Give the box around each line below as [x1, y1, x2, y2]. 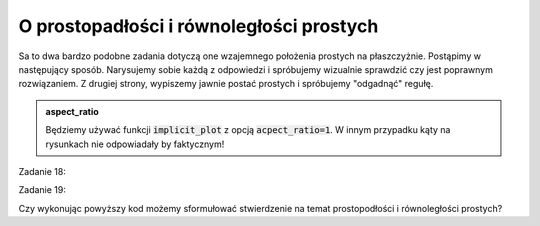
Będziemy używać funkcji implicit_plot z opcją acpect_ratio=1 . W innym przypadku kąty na [45, 124, 451, 136]
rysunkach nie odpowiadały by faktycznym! [45, 138, 225, 150]
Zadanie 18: [18, 165, 67, 177]
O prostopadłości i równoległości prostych [18, 15, 379, 37]
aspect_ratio [45, 105, 99, 117]
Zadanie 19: [18, 184, 67, 196]
